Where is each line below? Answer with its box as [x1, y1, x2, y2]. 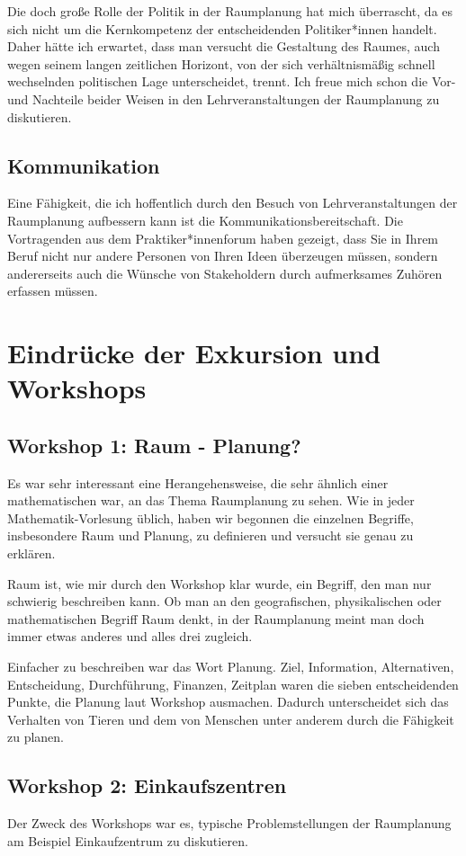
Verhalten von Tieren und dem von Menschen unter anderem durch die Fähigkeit [7, 709, 454, 728]
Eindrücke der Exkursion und [7, 334, 381, 371]
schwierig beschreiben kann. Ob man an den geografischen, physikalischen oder [7, 592, 442, 611]
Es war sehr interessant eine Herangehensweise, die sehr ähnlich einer [7, 473, 389, 492]
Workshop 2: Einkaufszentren [7, 771, 287, 799]
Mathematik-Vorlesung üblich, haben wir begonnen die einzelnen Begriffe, [7, 508, 414, 527]
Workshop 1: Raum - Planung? [7, 431, 301, 459]
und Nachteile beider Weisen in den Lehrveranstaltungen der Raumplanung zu [7, 89, 440, 108]
